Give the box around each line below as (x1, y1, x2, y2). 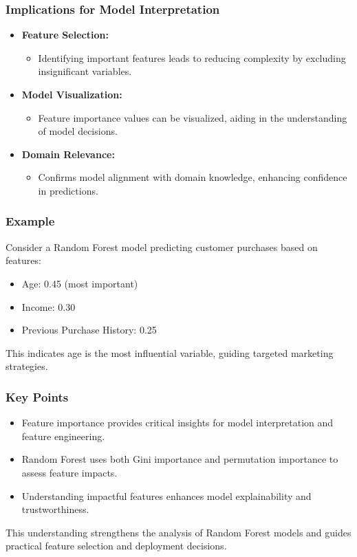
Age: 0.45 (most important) (21, 276, 138, 290)
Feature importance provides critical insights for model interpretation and (21, 415, 334, 430)
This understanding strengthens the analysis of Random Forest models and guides (6, 525, 351, 539)
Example (6, 212, 55, 230)
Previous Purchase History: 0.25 (21, 323, 157, 337)
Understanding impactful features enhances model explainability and (21, 488, 312, 503)
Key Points (6, 388, 69, 405)
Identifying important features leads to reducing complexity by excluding (38, 50, 346, 65)
